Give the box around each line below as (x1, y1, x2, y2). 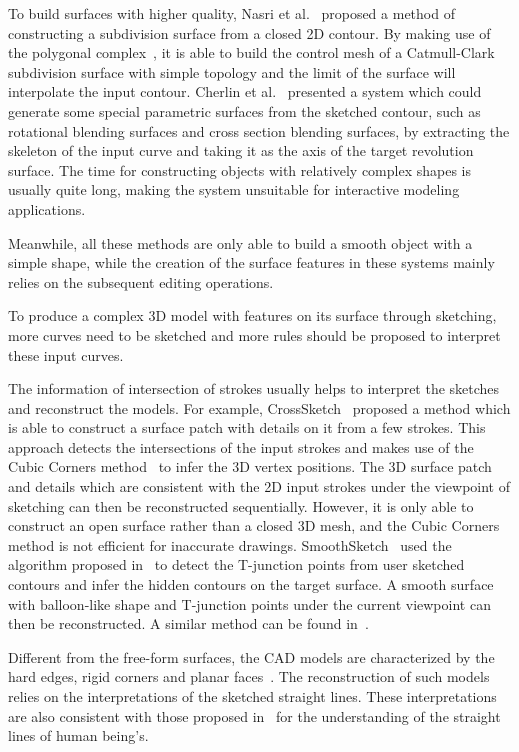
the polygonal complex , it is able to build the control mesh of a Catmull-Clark (8, 42, 495, 63)
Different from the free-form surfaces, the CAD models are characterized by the (8, 646, 495, 667)
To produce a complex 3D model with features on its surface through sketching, (8, 305, 497, 326)
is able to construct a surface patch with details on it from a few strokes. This (8, 417, 486, 438)
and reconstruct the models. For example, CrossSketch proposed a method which (8, 397, 511, 418)
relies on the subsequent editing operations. (8, 271, 274, 292)
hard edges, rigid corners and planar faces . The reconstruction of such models (8, 666, 490, 687)
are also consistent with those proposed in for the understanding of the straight (8, 705, 501, 726)
